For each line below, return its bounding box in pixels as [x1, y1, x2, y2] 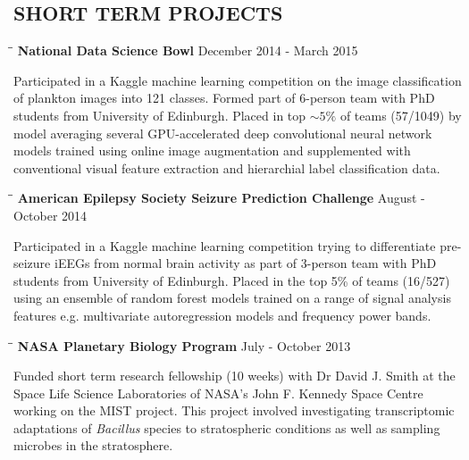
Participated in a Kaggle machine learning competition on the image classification [13, 71, 462, 89]
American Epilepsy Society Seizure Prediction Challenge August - [17, 188, 425, 207]
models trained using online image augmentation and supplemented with [13, 141, 411, 160]
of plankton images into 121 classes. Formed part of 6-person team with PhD [13, 88, 435, 107]
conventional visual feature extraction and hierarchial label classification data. [13, 158, 440, 177]
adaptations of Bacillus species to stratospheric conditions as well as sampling [13, 418, 440, 437]
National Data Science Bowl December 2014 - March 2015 [17, 41, 358, 60]
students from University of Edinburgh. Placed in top [13, 105, 306, 124]
